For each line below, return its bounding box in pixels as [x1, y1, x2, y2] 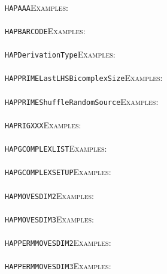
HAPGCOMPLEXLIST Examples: [5, 142, 107, 155]
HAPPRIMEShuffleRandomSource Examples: [5, 95, 159, 107]
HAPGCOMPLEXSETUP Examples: [5, 165, 111, 178]
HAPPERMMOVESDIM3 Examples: [5, 260, 111, 272]
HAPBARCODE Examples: [5, 24, 86, 37]
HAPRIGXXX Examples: [5, 118, 81, 131]
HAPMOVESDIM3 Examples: [5, 212, 94, 225]
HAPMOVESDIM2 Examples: [5, 189, 94, 201]
